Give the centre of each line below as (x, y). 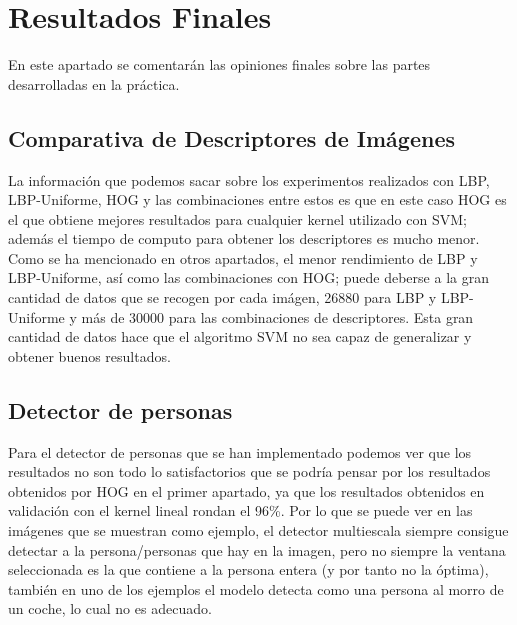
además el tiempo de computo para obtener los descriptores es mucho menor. (244, 238)
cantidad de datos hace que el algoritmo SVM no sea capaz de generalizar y (240, 336)
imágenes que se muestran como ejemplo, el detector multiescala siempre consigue (258, 530)
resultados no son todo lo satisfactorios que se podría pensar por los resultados (249, 471)
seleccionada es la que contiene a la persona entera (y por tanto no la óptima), (248, 569)
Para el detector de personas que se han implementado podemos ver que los (240, 451)
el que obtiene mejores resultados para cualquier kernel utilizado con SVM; (237, 218)
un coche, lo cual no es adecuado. (110, 608)
